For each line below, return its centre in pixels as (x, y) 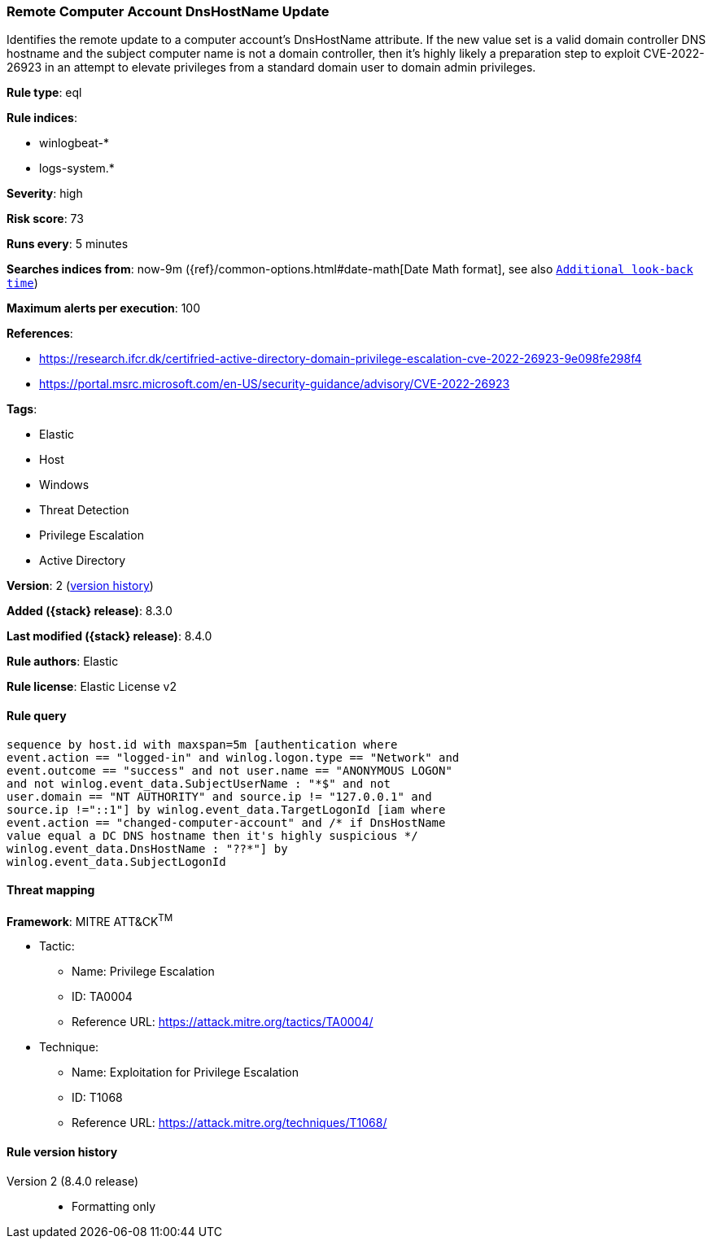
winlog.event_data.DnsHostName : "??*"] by (147, 848)
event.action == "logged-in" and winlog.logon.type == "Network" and (233, 757)
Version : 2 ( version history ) (80, 586)
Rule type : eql (44, 93)
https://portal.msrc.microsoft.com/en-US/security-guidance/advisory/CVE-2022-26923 (275, 384)
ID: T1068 (97, 1098)
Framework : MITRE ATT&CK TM (90, 920)
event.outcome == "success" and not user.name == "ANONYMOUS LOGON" (229, 770)
